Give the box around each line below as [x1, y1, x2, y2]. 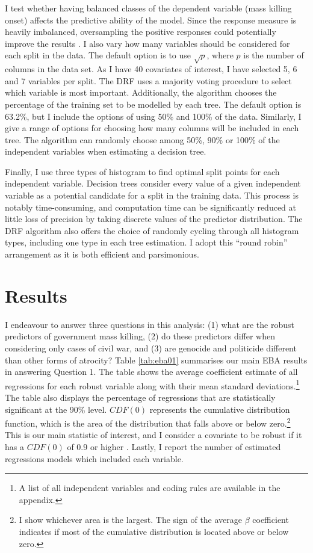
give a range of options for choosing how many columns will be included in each [5, 122, 299, 134]
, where [206, 49, 234, 61]
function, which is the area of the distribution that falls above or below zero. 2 [5, 415, 291, 429]
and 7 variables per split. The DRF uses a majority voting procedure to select [5, 74, 292, 87]
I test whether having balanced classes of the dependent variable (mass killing [5, 2, 292, 14]
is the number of [243, 49, 304, 61]
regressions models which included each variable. [5, 452, 184, 465]
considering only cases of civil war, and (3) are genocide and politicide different [5, 341, 297, 354]
